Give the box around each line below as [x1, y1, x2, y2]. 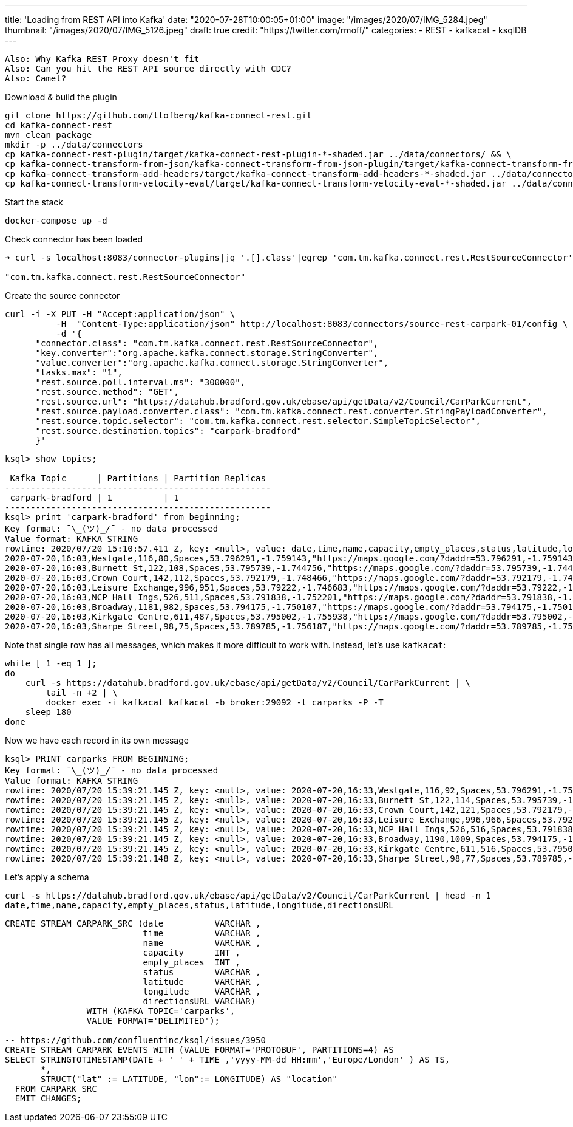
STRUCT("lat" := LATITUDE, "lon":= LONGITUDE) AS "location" [41, 1074, 337, 1084]
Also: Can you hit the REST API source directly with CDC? [5, 64, 292, 74]
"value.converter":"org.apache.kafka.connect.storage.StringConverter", [35, 358, 389, 368]
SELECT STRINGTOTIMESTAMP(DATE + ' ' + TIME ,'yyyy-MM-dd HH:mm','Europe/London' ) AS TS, [5, 1055, 450, 1064]
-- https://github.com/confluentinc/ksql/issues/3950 [5, 1035, 266, 1045]
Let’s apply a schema [5, 872, 89, 882]
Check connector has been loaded [5, 234, 143, 244]
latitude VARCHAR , [143, 977, 261, 987]
